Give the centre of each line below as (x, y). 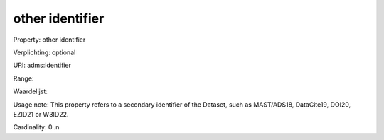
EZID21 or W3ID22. (41, 114)
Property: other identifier (49, 40)
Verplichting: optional (44, 52)
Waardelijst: (30, 91)
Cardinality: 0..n (36, 127)
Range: (23, 78)
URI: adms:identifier (42, 65)
